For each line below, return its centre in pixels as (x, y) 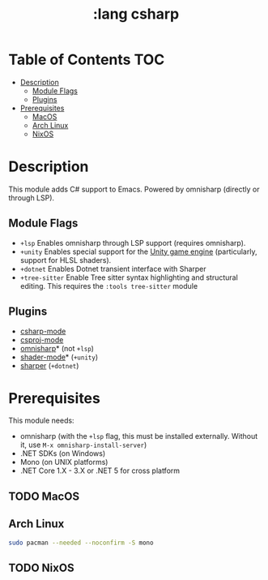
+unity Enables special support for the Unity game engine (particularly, (138, 251)
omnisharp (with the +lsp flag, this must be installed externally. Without (139, 436)
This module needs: (41, 421)
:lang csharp (136, 14)
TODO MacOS (44, 496)
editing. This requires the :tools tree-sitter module (109, 286)
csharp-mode (43, 331)
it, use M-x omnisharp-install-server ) (83, 445)
